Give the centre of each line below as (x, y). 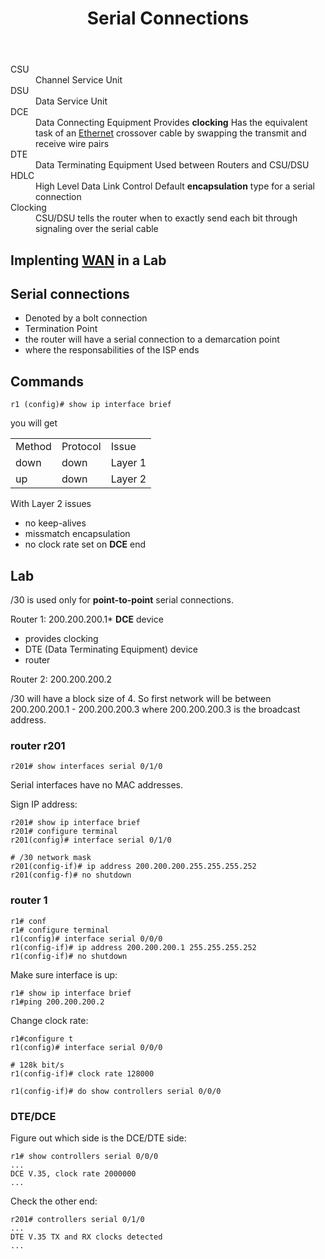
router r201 (38, 745)
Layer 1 (128, 463)
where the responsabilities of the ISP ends (112, 350)
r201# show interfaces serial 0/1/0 (86, 767)
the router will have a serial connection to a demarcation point (152, 339)
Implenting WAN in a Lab (88, 260)
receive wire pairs (72, 144)
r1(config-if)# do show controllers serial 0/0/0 (116, 1091)
